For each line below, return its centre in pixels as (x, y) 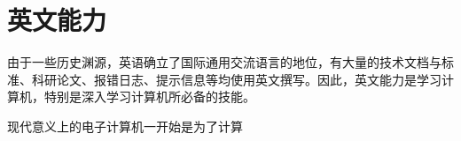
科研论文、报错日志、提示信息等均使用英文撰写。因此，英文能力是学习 (236, 79)
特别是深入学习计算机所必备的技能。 (149, 96)
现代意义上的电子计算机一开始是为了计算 (125, 126)
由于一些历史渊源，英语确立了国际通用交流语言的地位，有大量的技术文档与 (224, 62)
